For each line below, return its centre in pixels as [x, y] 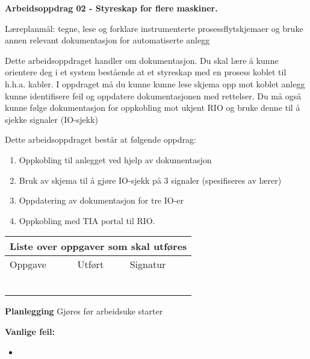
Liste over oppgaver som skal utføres [98, 246]
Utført [91, 264]
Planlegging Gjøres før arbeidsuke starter [84, 311]
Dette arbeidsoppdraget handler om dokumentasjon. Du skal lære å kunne [142, 60]
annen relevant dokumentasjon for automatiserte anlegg [107, 40]
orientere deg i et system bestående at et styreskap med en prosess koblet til [146, 72]
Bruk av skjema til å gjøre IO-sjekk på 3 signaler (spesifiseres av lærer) [150, 180]
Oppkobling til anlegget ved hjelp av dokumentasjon [115, 159]
